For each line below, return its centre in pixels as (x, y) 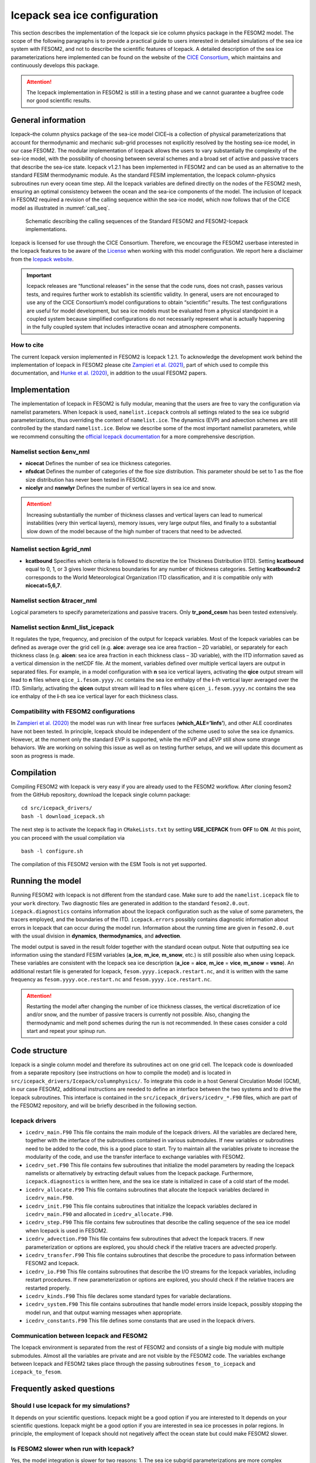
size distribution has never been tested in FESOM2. (87, 479)
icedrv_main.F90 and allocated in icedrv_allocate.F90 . (99, 1214)
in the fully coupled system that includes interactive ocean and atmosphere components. (134, 327)
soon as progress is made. (43, 755)
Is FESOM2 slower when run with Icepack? (73, 1449)
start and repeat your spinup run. (66, 1031)
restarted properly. (48, 1288)
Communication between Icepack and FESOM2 (79, 1335)
